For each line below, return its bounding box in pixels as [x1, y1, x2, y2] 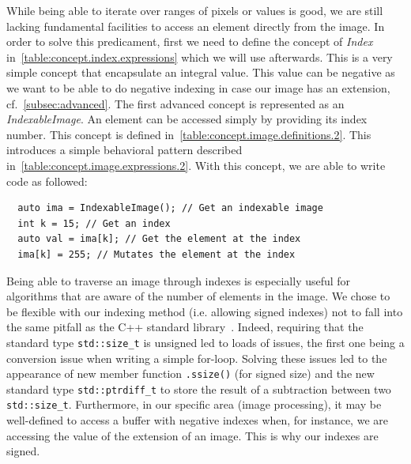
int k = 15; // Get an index [17, 217, 171, 229]
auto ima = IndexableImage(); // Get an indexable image [17, 202, 323, 214]
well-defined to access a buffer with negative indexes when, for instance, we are [6, 412, 388, 428]
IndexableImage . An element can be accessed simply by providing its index [6, 111, 368, 127]
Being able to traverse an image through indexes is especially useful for [6, 272, 351, 289]
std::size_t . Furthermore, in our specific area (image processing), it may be [6, 396, 382, 413]
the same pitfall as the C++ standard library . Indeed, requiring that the [6, 319, 364, 335]
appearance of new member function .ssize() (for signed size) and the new [6, 365, 375, 382]
